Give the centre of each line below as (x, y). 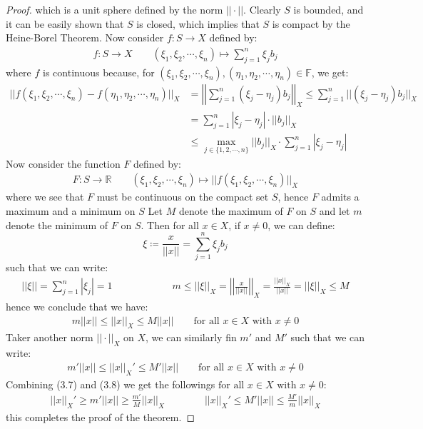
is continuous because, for (99, 72)
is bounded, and (328, 9)
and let (335, 210)
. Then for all (170, 224)
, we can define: (301, 224)
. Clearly (262, 9)
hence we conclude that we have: (77, 306)
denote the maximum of (231, 210)
